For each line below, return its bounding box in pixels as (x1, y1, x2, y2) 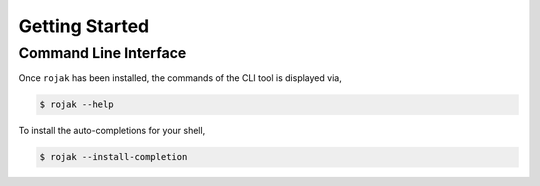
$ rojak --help (39, 99, 114, 110)
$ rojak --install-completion (39, 151, 188, 163)
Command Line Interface (18, 44, 187, 62)
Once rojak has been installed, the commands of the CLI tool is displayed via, (18, 72, 342, 84)
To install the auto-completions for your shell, (18, 125, 206, 137)
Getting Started (18, 15, 150, 37)
